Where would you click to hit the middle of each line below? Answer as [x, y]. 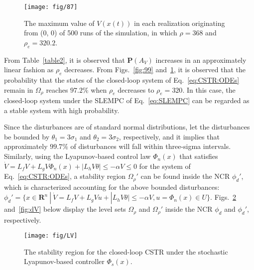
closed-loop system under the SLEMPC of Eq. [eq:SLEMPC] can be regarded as [127, 100]
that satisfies [199, 156]
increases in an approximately [201, 60]
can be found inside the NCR [185, 176]
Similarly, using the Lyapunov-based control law [77, 156]
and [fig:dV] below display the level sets [65, 209]
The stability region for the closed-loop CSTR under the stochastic [126, 251]
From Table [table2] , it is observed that [64, 60]
